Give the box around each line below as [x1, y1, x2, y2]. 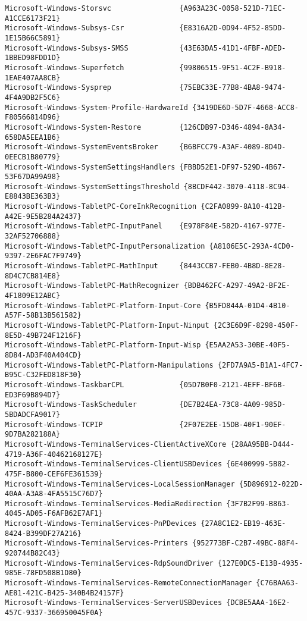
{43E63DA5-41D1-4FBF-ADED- [179, 43, 286, 52]
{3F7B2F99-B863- [226, 499, 290, 508]
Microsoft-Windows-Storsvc [5, 4, 111, 12]
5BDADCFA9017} [5, 410, 61, 419]
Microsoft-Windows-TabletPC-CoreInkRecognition [5, 202, 197, 211]
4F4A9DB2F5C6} [5, 93, 61, 102]
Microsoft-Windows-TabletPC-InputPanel [5, 222, 162, 231]
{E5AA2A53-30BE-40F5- [205, 341, 290, 350]
